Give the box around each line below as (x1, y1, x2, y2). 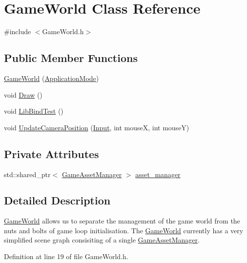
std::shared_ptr (4, 169, 51, 179)
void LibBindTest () (4, 106, 63, 116)
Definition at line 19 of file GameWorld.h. (4, 251, 128, 262)
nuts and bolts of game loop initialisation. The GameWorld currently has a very (4, 225, 244, 235)
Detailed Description (4, 193, 111, 208)
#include (4, 26, 31, 37)
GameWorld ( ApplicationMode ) (4, 73, 99, 83)
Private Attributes (4, 146, 99, 161)
